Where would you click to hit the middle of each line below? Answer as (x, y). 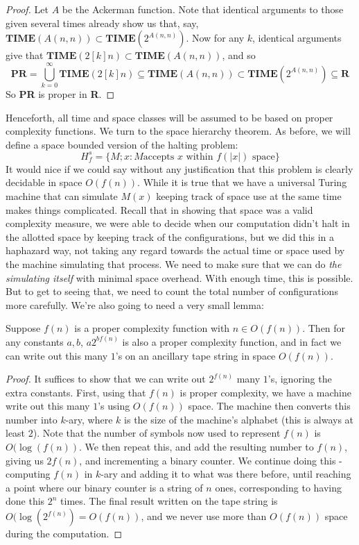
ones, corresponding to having (279, 487)
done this (25, 501)
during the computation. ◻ (64, 534)
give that (25, 55)
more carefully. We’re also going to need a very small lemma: (135, 304)
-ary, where (89, 419)
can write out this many (57, 355)
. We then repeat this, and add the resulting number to (196, 447)
